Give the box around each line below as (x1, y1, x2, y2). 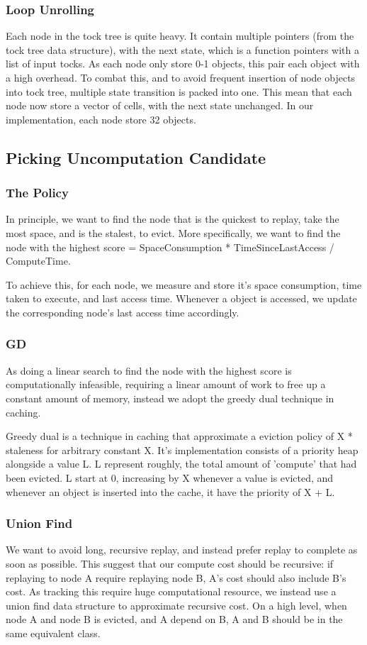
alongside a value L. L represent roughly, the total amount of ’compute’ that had (6, 456, 357, 471)
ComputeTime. (6, 253, 71, 268)
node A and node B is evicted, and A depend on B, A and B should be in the (6, 612, 343, 627)
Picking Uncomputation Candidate (6, 146, 266, 168)
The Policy (6, 184, 69, 202)
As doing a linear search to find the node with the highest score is (6, 363, 292, 377)
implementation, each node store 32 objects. (6, 111, 196, 126)
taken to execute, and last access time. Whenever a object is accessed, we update (6, 291, 357, 306)
